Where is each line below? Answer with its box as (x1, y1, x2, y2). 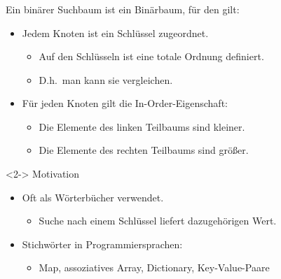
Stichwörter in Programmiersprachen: (22, 236, 183, 251)
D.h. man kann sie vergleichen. (39, 72, 173, 87)
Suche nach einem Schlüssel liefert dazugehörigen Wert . (39, 213, 277, 228)
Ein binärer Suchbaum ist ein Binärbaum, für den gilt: (6, 1, 240, 16)
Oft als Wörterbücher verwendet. (22, 189, 164, 204)
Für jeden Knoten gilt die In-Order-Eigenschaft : (22, 96, 228, 110)
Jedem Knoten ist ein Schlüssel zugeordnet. (22, 25, 209, 40)
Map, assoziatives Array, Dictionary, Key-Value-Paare (39, 260, 270, 275)
